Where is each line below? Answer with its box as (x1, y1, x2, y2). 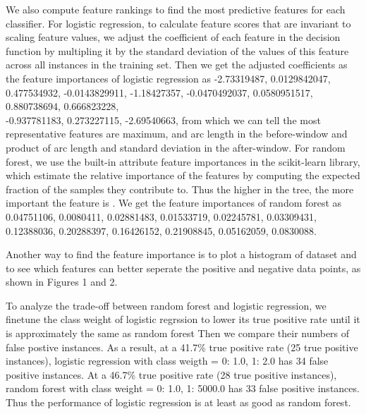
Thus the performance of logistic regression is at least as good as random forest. (6, 395, 351, 410)
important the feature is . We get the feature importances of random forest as (6, 195, 342, 210)
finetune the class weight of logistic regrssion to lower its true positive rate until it (6, 312, 360, 327)
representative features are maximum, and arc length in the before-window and (6, 126, 348, 141)
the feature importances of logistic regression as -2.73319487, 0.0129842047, (6, 71, 331, 85)
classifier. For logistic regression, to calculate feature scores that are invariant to (6, 16, 351, 30)
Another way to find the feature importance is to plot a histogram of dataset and (6, 247, 357, 262)
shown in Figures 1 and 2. (6, 274, 118, 289)
